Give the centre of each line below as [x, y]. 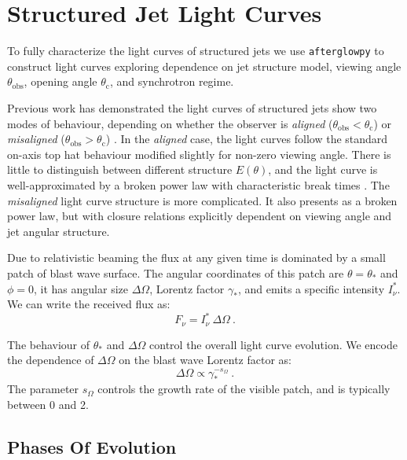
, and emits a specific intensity [311, 288]
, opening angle [60, 81]
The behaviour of [49, 344]
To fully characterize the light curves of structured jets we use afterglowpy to [196, 51]
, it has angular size [81, 288]
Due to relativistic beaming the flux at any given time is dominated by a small [196, 258]
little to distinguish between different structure [120, 169]
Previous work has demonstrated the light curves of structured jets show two [192, 107]
